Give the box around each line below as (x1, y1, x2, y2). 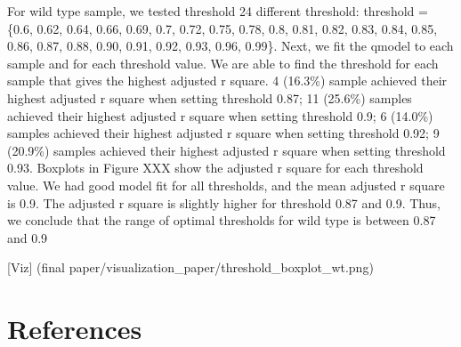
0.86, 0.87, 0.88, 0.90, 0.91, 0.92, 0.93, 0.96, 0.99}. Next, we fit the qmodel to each (7, 36, 454, 55)
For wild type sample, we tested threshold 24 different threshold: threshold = (7, 2, 428, 20)
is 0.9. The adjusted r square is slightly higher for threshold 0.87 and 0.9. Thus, (7, 193, 441, 212)
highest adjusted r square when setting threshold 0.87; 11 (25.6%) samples (7, 88, 412, 107)
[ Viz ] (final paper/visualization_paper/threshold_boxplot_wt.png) (7, 258, 374, 277)
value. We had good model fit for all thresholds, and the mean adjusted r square (7, 175, 445, 194)
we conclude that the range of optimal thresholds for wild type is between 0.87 (7, 211, 436, 230)
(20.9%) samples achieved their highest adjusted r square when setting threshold (7, 141, 446, 159)
